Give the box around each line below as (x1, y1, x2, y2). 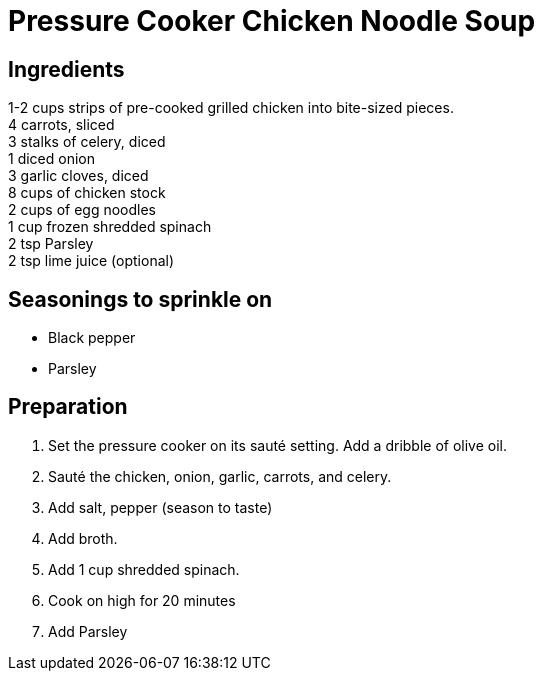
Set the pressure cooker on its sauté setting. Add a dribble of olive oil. (48, 436, 508, 454)
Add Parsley (48, 622, 128, 640)
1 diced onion (8, 150, 95, 168)
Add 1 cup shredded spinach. (48, 560, 240, 578)
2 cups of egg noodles (8, 201, 157, 219)
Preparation (8, 394, 128, 420)
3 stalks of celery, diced (8, 133, 166, 151)
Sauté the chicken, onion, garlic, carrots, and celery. (48, 467, 392, 485)
